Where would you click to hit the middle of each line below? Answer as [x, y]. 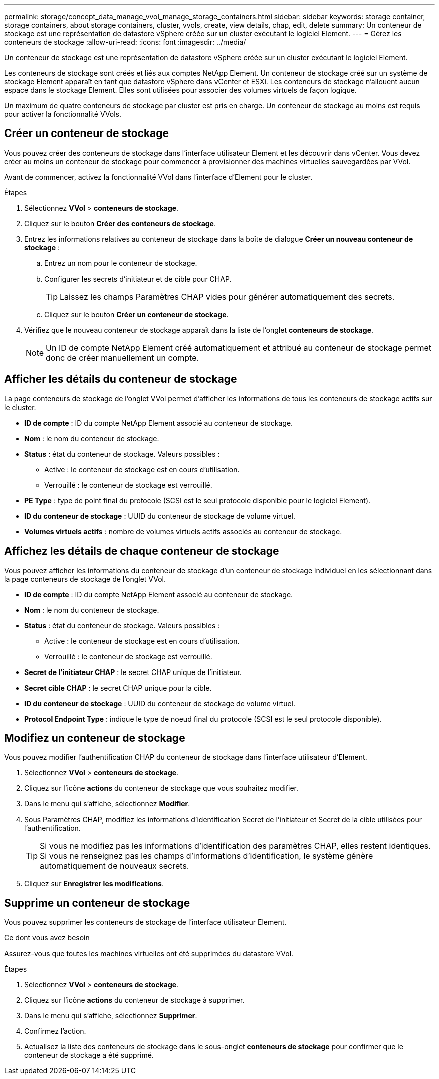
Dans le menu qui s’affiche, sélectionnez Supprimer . [111, 1016]
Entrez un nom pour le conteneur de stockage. [121, 263]
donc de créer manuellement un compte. [123, 358]
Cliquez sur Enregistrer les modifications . [94, 884]
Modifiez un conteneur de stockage [95, 738]
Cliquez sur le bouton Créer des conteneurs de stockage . [120, 223]
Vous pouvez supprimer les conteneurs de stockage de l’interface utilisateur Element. [145, 922]
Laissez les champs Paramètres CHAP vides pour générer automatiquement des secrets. [227, 296]
